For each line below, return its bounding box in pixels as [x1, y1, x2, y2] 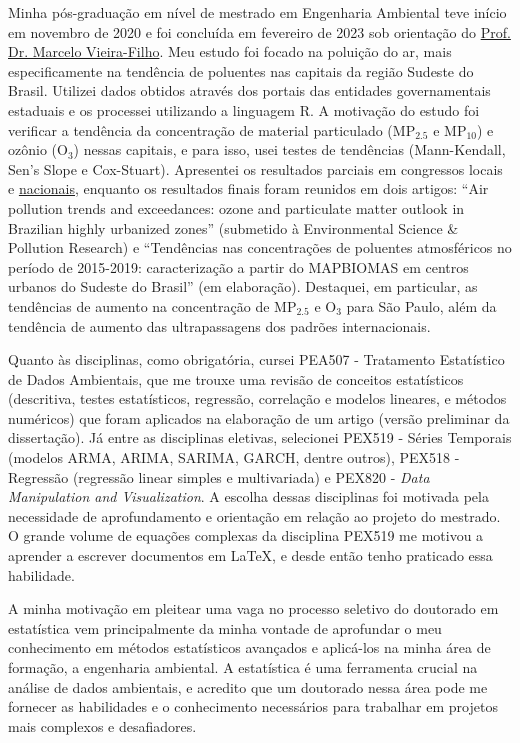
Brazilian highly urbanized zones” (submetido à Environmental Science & [8, 217, 459, 238]
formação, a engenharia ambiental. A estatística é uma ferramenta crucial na [8, 657, 478, 677]
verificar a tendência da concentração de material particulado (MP [8, 119, 416, 140]
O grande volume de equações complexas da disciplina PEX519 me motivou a [8, 525, 484, 546]
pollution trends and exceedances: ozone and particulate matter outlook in [8, 197, 465, 218]
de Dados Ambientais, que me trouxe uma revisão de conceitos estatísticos [8, 368, 464, 389]
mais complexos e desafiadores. [8, 715, 197, 736]
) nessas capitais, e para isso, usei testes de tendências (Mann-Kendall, [73, 139, 506, 160]
